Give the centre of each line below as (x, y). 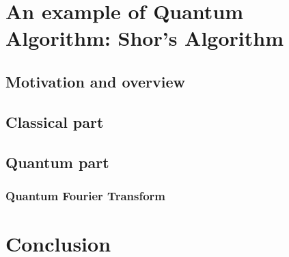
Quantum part (57, 162)
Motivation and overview (95, 81)
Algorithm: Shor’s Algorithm (144, 38)
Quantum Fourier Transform (85, 195)
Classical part (55, 121)
